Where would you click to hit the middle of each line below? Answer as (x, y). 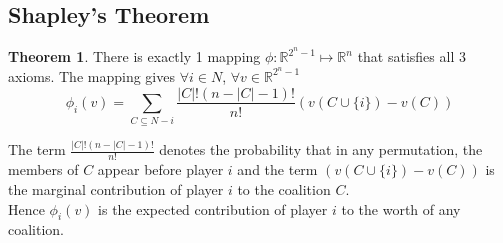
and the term (277, 169)
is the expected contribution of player (213, 208)
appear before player (160, 169)
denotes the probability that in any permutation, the (321, 149)
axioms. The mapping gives (91, 75)
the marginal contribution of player (116, 189)
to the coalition (284, 189)
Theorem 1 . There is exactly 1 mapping (134, 56)
